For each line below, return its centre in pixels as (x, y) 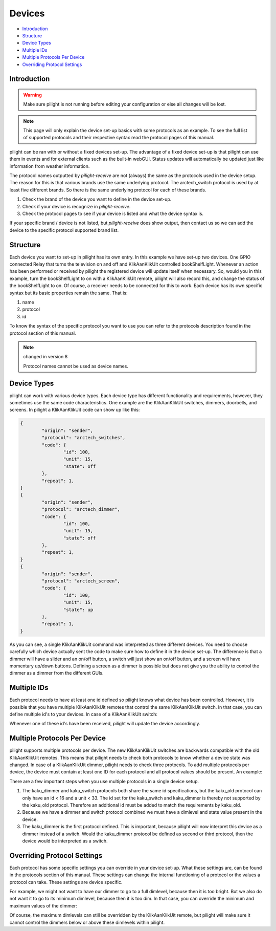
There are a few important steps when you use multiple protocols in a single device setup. (104, 781)
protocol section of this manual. (43, 333)
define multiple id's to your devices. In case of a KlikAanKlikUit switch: (84, 714)
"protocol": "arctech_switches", (84, 438)
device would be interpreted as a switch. (65, 841)
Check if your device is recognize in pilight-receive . (76, 206)
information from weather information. (50, 166)
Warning (32, 95)
